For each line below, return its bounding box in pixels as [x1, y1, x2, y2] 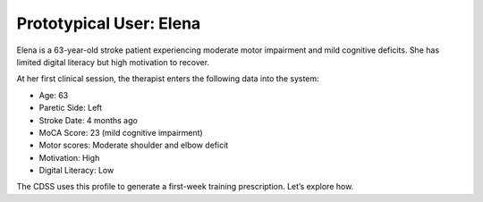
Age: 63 [38, 89, 69, 100]
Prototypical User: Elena [16, 13, 201, 33]
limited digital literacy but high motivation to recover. [16, 56, 210, 67]
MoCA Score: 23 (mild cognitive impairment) [38, 127, 203, 138]
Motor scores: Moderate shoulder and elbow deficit [38, 139, 229, 151]
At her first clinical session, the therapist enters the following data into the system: [16, 73, 319, 84]
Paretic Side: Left [38, 103, 103, 114]
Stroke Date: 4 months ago [38, 114, 138, 125]
